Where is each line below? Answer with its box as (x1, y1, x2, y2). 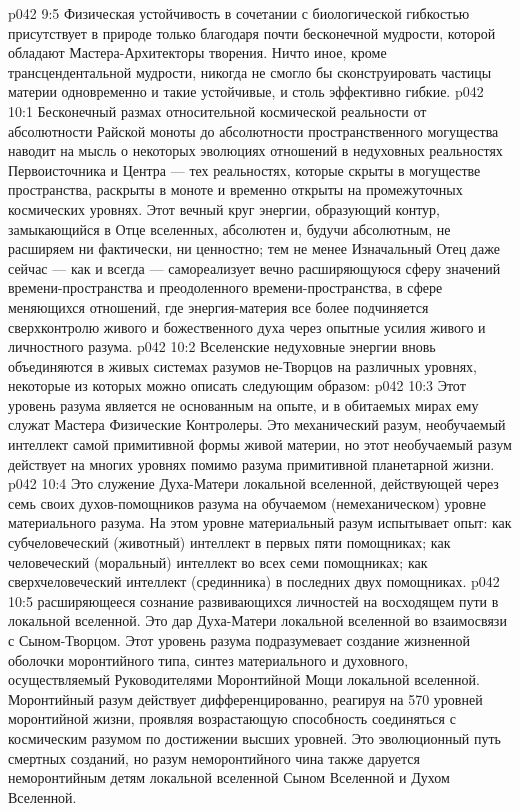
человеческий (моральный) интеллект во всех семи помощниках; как (8, 551, 428, 572)
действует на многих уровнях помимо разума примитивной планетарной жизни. (8, 453, 495, 474)
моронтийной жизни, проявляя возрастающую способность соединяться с (8, 708, 456, 729)
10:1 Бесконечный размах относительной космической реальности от (8, 100, 427, 121)
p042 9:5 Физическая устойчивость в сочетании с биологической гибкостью (8, 3, 470, 23)
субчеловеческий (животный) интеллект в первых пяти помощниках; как (8, 532, 451, 553)
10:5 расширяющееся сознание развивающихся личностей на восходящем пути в (8, 590, 499, 611)
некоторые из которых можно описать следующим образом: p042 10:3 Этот (8, 375, 466, 396)
